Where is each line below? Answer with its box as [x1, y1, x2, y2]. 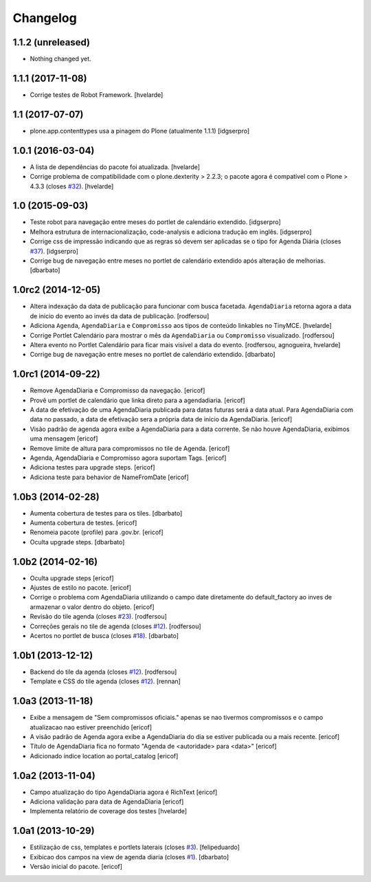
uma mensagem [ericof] [30, 434, 98, 443]
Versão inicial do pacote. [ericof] [30, 863, 123, 871]
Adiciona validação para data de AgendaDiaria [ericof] [30, 797, 184, 806]
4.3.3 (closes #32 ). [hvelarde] [30, 182, 114, 190]
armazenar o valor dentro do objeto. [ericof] [30, 602, 155, 611]
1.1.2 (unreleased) [12, 36, 91, 48]
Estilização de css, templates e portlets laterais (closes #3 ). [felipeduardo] [30, 843, 240, 852]
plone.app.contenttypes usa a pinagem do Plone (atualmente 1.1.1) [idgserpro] [30, 126, 250, 135]
